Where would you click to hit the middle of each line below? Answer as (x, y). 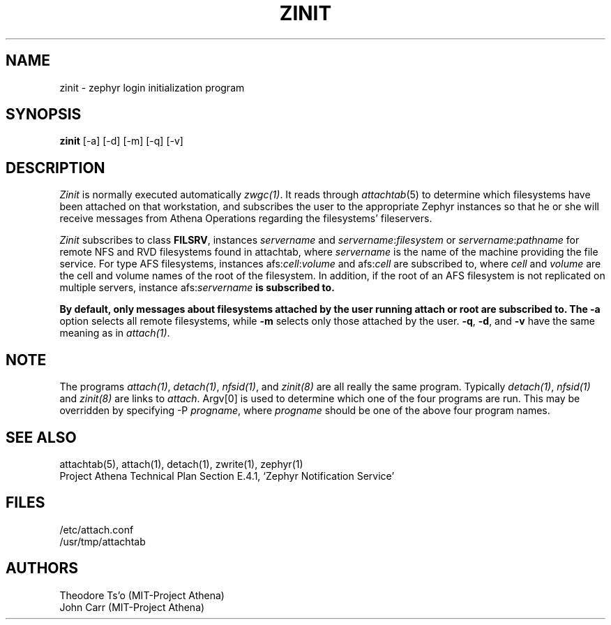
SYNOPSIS (44, 115)
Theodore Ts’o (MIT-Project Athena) (142, 595)
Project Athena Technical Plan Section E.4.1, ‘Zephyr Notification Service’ (227, 476)
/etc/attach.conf (97, 529)
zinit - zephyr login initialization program (152, 87)
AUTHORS (42, 568)
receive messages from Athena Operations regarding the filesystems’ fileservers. (246, 219)
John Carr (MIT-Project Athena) (132, 607)
